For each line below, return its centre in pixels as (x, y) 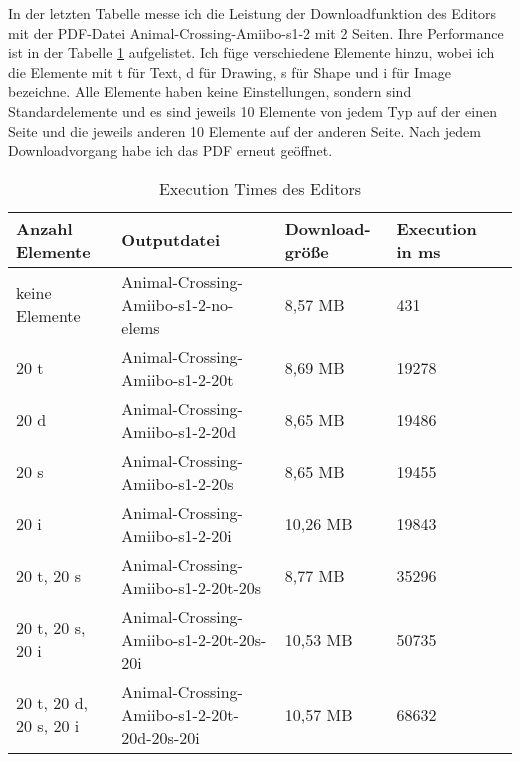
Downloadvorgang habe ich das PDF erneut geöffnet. (170, 150)
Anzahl (44, 228)
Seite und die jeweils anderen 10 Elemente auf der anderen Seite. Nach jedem (244, 130)
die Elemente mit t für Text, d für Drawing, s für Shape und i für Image (229, 71)
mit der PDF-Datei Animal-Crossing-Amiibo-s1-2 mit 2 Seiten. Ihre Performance (256, 32)
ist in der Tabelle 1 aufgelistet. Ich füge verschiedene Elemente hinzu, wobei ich (251, 52)
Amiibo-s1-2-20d (179, 431)
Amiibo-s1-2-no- (177, 304)
